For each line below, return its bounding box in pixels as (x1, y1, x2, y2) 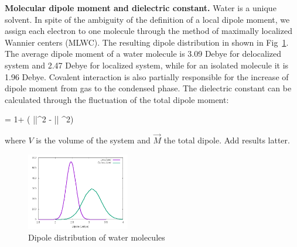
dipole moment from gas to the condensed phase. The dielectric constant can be (5, 82, 292, 94)
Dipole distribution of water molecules (28, 231, 165, 243)
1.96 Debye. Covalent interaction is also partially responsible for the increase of (5, 70, 289, 83)
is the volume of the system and (36, 134, 151, 146)
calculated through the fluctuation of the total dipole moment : (5, 93, 229, 105)
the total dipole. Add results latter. (163, 134, 290, 146)
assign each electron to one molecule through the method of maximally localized (5, 25, 292, 37)
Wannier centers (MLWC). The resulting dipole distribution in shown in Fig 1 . (5, 36, 289, 48)
